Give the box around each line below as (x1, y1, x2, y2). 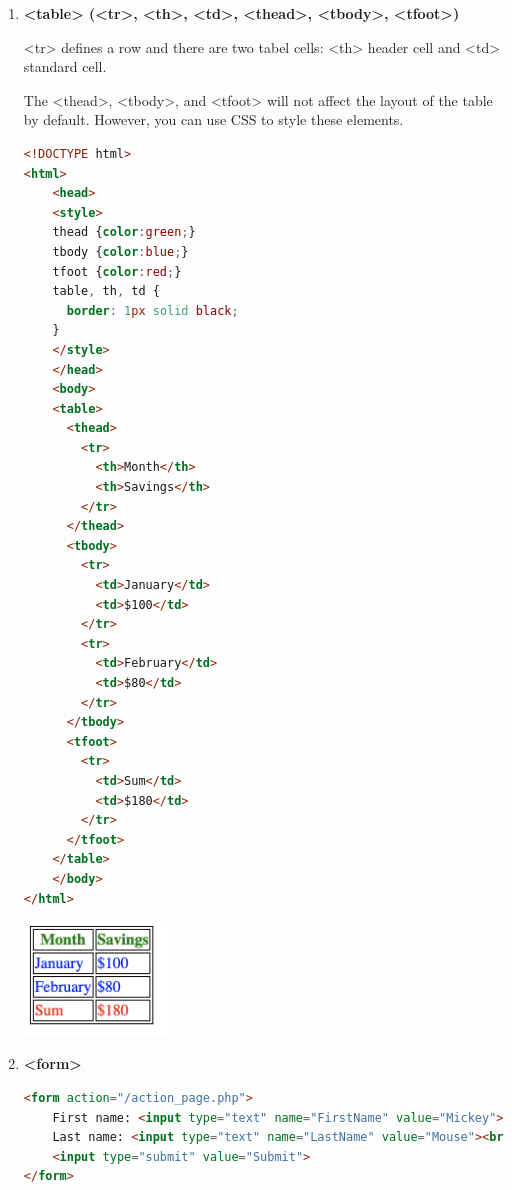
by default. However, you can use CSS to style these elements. (23, 109, 404, 130)
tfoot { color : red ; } (52, 264, 182, 279)
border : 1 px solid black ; (66, 303, 239, 318)
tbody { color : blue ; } (52, 244, 189, 259)
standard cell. (23, 56, 107, 77)
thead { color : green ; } (52, 225, 196, 240)
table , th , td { (52, 284, 160, 299)
